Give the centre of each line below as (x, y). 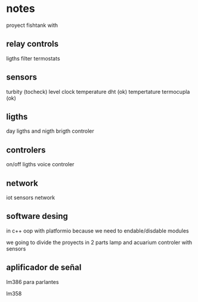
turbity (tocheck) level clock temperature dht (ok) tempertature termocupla (98, 91)
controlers (26, 150)
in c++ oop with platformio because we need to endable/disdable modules (98, 231)
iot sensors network (31, 197)
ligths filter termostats (33, 58)
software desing (37, 216)
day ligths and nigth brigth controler (50, 131)
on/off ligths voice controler (40, 164)
